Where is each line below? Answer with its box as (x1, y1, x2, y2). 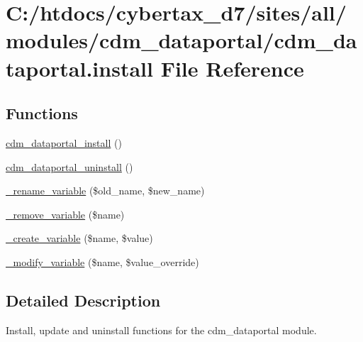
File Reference (160, 53, 304, 82)
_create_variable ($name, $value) (6, 231, 153, 246)
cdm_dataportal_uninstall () (6, 159, 133, 174)
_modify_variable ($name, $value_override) (6, 254, 199, 269)
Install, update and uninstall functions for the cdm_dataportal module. (6, 322, 317, 337)
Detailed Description (6, 289, 161, 311)
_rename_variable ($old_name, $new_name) (6, 183, 205, 198)
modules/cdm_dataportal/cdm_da (6, 26, 357, 55)
